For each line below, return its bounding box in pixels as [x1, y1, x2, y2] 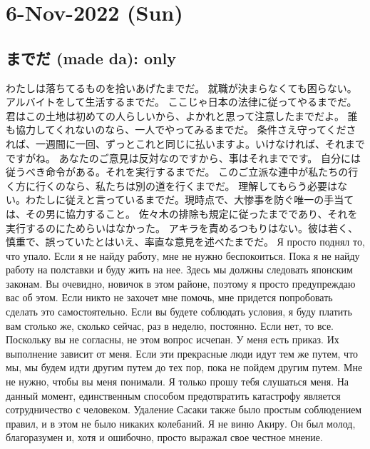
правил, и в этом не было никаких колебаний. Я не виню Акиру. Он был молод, [6, 415, 356, 430]
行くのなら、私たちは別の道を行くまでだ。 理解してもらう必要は [35, 178, 338, 193]
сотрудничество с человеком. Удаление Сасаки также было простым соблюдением [6, 402, 362, 417]
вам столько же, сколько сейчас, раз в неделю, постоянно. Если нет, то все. [6, 318, 334, 333]
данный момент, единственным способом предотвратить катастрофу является [6, 388, 341, 403]
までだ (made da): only [6, 46, 177, 69]
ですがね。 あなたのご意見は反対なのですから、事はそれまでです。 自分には [6, 150, 361, 165]
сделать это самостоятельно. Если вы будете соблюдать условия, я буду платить [6, 304, 352, 319]
